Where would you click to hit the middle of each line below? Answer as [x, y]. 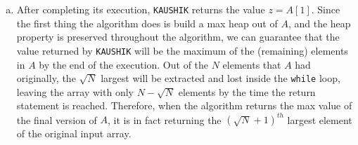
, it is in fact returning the [165, 119]
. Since [326, 9]
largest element [320, 119]
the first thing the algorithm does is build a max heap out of [147, 23]
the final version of [57, 119]
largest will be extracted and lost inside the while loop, [220, 78]
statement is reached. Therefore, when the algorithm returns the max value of [184, 105]
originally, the [46, 78]
